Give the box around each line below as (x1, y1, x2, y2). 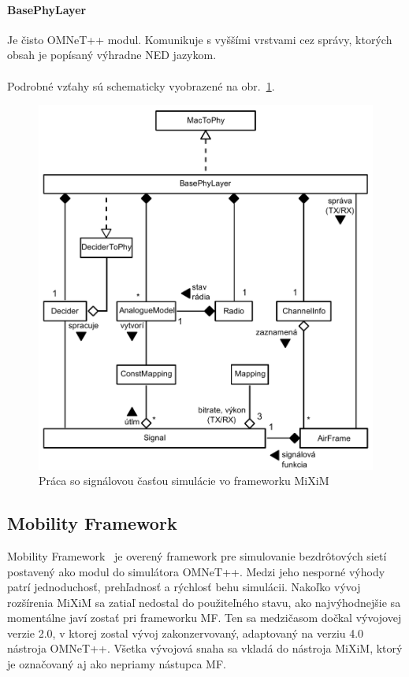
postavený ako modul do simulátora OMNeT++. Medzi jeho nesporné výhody (7, 563, 385, 579)
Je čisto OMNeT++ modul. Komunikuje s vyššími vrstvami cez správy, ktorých (7, 31, 392, 47)
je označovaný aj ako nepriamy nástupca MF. (7, 656, 226, 672)
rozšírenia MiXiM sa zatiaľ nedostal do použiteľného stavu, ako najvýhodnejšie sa (7, 594, 401, 610)
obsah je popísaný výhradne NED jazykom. (7, 46, 217, 63)
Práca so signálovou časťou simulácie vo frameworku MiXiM (39, 472, 329, 489)
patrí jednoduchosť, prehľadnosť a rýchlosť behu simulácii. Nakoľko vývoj (7, 579, 361, 595)
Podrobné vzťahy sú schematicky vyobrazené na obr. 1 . (7, 77, 275, 94)
